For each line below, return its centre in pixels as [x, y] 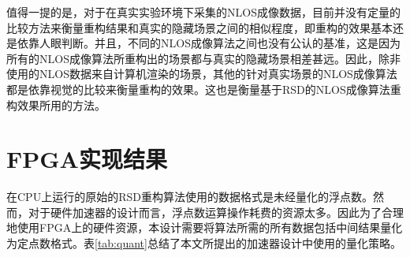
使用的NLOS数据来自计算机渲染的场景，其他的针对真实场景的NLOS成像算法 [202, 74]
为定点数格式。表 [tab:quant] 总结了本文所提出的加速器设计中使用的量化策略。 [204, 243]
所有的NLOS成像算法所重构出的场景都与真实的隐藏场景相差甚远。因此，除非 [203, 58]
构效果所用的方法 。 [56, 104]
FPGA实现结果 [87, 159]
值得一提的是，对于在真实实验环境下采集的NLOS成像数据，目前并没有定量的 [203, 12]
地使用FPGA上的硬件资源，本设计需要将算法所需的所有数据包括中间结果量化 [205, 227]
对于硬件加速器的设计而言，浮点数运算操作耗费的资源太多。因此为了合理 [216, 212]
